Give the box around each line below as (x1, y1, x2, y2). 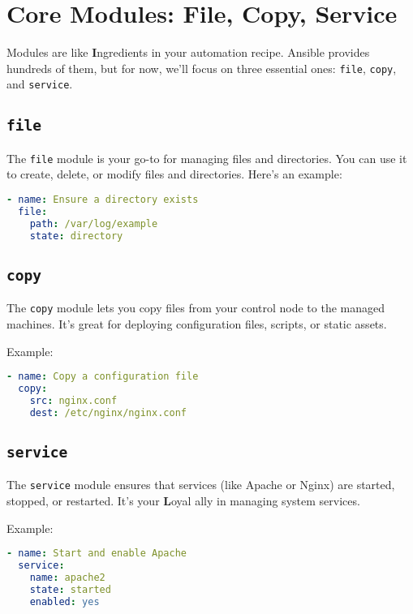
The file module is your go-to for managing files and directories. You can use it (6, 149, 407, 166)
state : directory (29, 230, 123, 242)
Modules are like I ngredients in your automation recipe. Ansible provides (6, 44, 370, 61)
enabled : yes (29, 595, 100, 608)
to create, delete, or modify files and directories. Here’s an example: (6, 165, 342, 182)
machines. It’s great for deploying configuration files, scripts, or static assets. (6, 316, 387, 332)
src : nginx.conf (29, 394, 118, 406)
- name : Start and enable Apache (6, 547, 187, 560)
